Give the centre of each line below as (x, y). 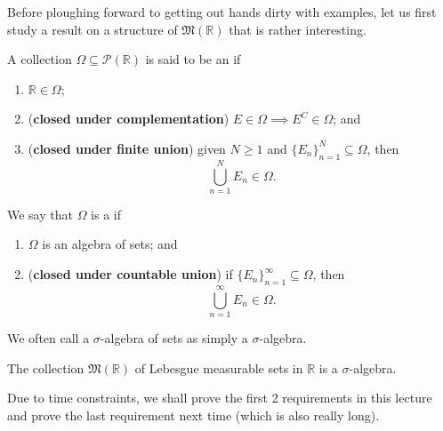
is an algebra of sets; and (110, 244)
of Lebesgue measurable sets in (219, 367)
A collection (40, 59)
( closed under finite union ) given (127, 148)
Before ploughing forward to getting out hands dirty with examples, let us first (222, 12)
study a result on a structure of (93, 29)
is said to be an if (193, 59)
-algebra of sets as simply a (174, 338)
